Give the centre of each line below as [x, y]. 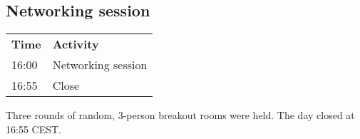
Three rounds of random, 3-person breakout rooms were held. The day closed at [180, 115]
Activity [76, 44]
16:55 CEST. [34, 129]
